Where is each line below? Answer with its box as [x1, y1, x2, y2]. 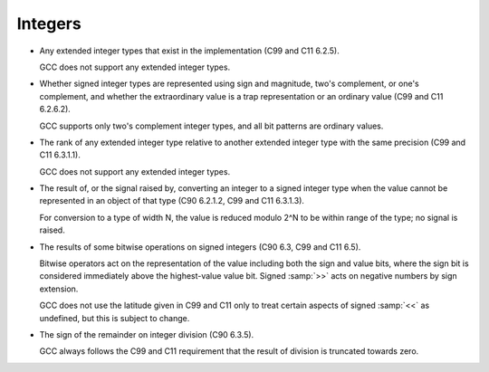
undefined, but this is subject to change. [39, 312, 190, 323]
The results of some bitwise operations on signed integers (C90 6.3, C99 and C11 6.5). [39, 241, 361, 253]
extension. [39, 283, 79, 294]
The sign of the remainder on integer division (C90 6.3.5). [39, 329, 254, 339]
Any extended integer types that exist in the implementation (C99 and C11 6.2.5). [39, 45, 340, 56]
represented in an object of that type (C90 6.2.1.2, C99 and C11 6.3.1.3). [39, 196, 305, 206]
